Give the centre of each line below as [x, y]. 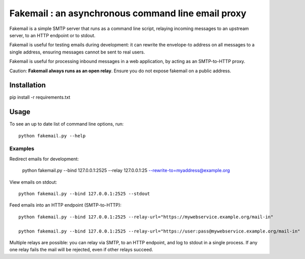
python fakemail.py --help [52, 136]
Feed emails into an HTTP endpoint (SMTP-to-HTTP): [65, 205]
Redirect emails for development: [44, 159]
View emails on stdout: [33, 182]
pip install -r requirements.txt [40, 97]
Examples [22, 149]
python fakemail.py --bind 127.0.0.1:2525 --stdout [84, 194]
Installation [27, 85]
